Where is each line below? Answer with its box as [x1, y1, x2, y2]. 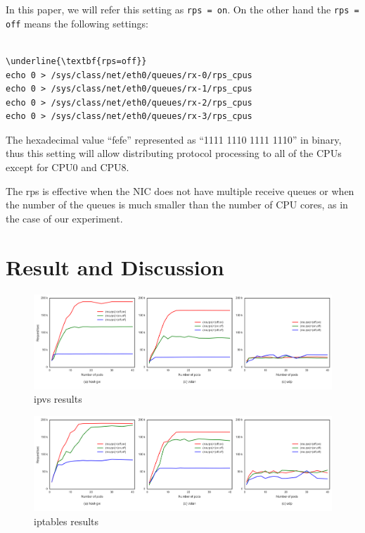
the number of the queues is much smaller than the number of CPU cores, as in [6, 197, 348, 212]
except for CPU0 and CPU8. [6, 160, 129, 175]
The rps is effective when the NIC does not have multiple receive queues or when [6, 183, 354, 198]
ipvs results [34, 391, 82, 406]
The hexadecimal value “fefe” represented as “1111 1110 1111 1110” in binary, [6, 132, 342, 146]
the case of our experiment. [6, 211, 123, 225]
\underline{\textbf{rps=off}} [6, 56, 147, 66]
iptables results [34, 513, 99, 528]
